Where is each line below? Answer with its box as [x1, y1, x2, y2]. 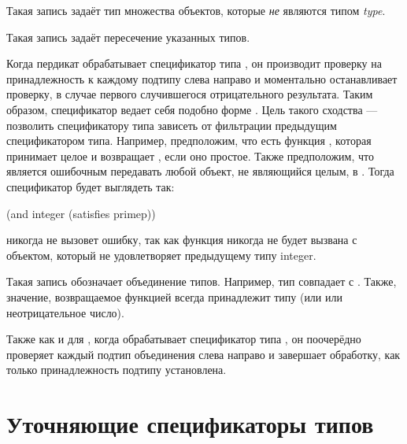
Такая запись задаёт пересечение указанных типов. [6, 28, 250, 45]
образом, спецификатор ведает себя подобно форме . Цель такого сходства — [6, 101, 378, 117]
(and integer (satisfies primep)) [6, 205, 156, 221]
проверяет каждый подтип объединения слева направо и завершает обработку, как [6, 346, 401, 362]
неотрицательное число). [6, 304, 124, 320]
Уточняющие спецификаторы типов [6, 408, 374, 440]
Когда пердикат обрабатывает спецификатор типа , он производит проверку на [6, 55, 382, 72]
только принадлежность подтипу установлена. [6, 361, 227, 378]
